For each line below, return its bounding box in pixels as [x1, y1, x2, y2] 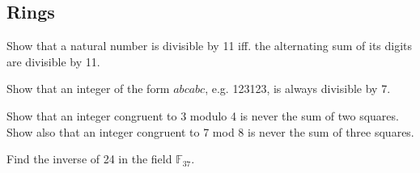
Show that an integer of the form [6, 80, 170, 97]
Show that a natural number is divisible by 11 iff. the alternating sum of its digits [6, 37, 413, 54]
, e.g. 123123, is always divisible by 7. [205, 80, 391, 97]
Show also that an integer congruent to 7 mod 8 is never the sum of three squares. [6, 123, 414, 140]
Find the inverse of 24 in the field [6, 150, 172, 167]
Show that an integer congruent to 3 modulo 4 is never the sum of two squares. [6, 107, 399, 124]
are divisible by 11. [6, 53, 100, 70]
